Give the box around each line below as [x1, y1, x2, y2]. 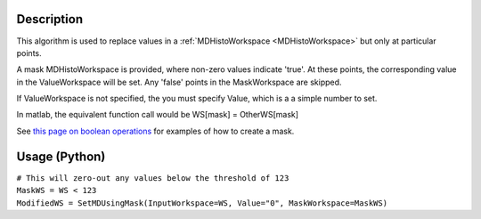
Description [16, 12, 84, 27]
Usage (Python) [16, 149, 106, 164]
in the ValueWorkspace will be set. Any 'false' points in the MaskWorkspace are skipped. [16, 77, 342, 87]
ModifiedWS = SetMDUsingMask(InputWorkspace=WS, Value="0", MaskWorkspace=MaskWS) [16, 198, 387, 208]
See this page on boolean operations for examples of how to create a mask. [16, 126, 295, 136]
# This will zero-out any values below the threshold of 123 [16, 173, 289, 182]
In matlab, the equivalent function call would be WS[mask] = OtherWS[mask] [16, 109, 298, 120]
